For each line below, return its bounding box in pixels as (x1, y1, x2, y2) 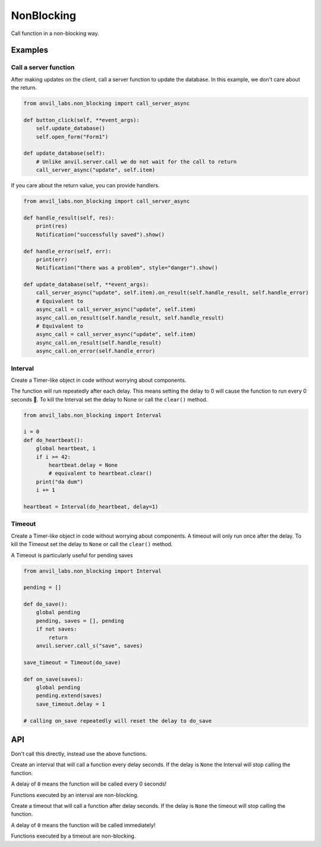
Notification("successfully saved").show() (36, 231, 165, 238)
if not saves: (36, 626, 77, 633)
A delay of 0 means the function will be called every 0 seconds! (11, 780, 166, 788)
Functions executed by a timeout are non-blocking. (11, 833, 136, 840)
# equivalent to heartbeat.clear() (48, 470, 153, 477)
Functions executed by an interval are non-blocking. (11, 791, 139, 798)
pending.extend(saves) (36, 692, 102, 699)
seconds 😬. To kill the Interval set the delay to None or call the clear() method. (11, 396, 208, 403)
